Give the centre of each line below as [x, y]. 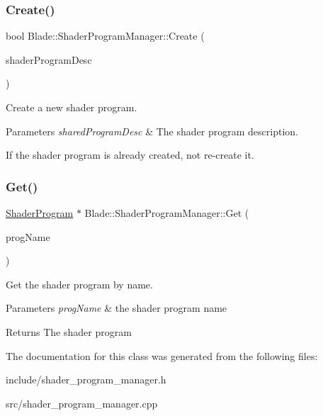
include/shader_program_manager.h [86, 380]
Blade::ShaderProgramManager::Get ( [167, 213]
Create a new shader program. [72, 107]
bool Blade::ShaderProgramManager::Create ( [105, 36]
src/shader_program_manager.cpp [82, 403]
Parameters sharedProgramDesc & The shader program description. [152, 131]
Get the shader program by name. [79, 284]
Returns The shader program [69, 331]
